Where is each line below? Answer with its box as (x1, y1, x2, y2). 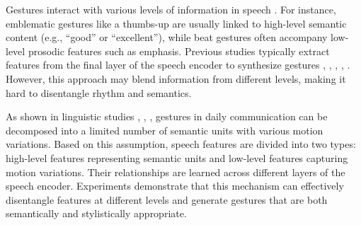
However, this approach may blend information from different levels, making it (6, 71, 346, 86)
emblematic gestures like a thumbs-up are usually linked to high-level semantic (6, 16, 347, 30)
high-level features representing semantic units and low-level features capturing (6, 150, 348, 165)
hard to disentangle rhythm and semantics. (6, 85, 192, 100)
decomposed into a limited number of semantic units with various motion (6, 122, 323, 137)
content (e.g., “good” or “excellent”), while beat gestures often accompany (6, 30, 328, 45)
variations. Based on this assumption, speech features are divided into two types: (6, 137, 356, 151)
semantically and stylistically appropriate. (6, 206, 187, 221)
